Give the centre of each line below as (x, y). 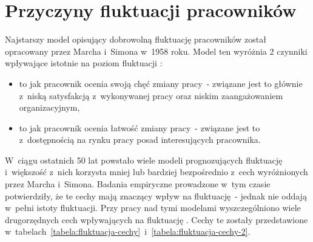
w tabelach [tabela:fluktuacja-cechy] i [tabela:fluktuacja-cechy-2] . (128, 231)
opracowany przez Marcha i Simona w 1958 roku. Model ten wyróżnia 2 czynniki (156, 51)
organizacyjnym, (49, 107)
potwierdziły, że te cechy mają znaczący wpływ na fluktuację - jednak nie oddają (156, 195)
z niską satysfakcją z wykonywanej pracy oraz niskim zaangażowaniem (151, 95)
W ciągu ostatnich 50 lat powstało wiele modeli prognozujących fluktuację (144, 160)
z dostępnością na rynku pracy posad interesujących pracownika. (140, 140)
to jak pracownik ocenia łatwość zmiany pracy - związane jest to (140, 127)
